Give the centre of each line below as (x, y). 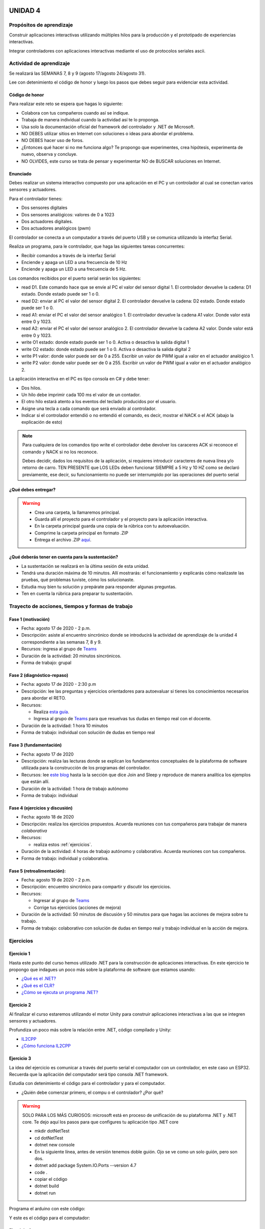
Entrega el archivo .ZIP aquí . (63, 540)
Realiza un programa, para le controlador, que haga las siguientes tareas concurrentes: (97, 246)
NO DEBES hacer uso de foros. (53, 141)
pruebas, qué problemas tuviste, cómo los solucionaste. (78, 580)
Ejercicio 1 (20, 954)
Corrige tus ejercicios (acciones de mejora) (77, 907)
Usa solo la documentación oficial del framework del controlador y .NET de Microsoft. (108, 127)
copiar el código (51, 1179)
